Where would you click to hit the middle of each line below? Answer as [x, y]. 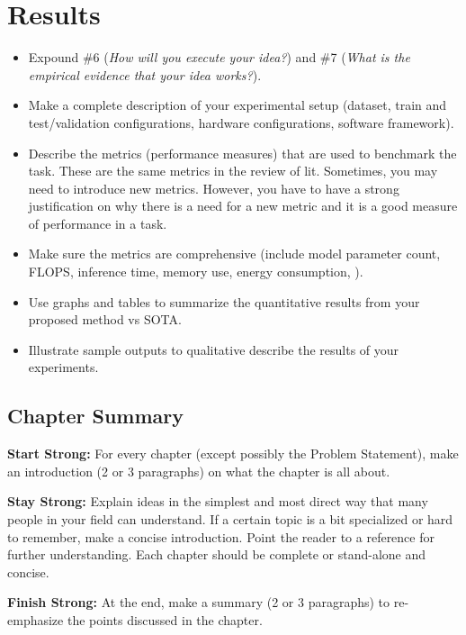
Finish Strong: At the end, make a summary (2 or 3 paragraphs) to [199, 602]
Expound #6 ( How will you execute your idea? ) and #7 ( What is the [219, 57]
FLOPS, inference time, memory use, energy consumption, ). [196, 272]
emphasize [36, 619]
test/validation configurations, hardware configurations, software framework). [241, 122]
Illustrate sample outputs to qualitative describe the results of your [214, 349]
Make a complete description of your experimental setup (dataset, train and [237, 105]
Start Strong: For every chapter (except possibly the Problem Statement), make [233, 454]
